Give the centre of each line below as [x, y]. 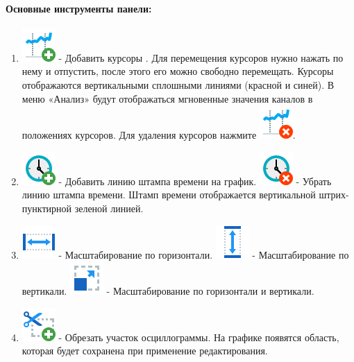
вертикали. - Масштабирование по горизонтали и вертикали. [168, 291]
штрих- [334, 195]
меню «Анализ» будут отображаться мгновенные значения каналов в [167, 98]
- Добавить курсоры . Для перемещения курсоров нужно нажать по [201, 57]
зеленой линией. [109, 208]
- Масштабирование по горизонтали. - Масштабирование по [204, 254]
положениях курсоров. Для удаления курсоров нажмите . [159, 135]
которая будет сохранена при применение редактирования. [145, 351]
